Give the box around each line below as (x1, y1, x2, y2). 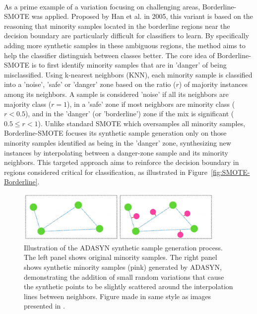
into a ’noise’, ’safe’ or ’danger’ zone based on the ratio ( (4, 79, 176, 89)
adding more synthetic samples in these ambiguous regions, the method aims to (4, 40, 246, 50)
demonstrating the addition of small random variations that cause (24, 271, 224, 282)
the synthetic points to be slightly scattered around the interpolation (24, 281, 233, 292)
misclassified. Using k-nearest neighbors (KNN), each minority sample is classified (4, 69, 253, 79)
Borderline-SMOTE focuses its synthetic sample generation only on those (4, 128, 227, 138)
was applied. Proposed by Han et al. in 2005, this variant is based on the (31, 11, 253, 21)
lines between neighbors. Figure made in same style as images (24, 291, 211, 301)
